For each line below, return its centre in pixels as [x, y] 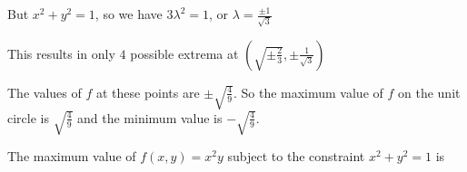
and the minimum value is [150, 117]
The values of [45, 92]
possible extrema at [184, 53]
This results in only [61, 53]
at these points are [148, 92]
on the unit [429, 92]
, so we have [129, 14]
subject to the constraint [296, 156]
